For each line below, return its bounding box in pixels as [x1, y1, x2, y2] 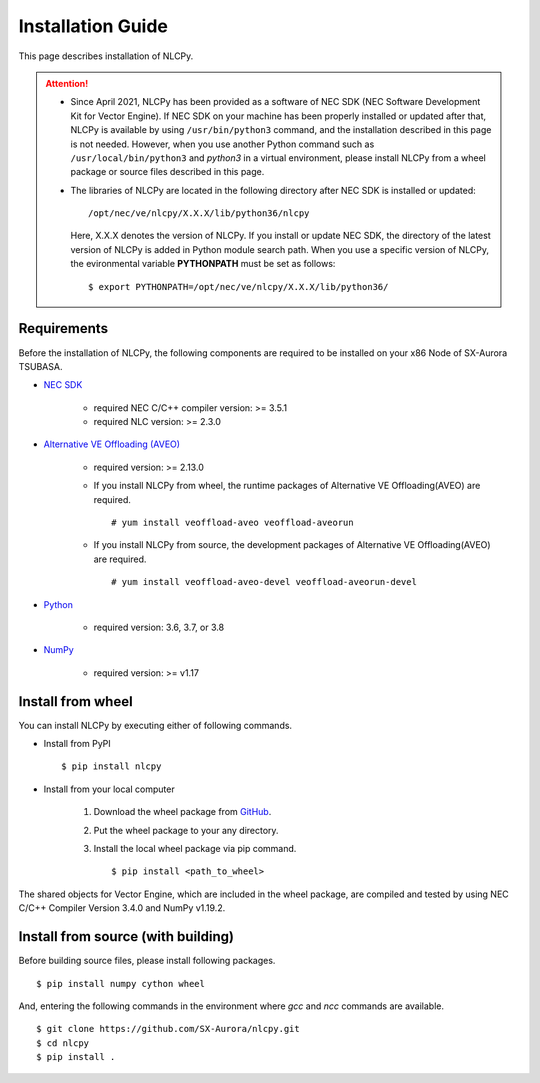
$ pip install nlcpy [61, 761, 162, 772]
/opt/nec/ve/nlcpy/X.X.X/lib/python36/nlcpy [88, 208, 310, 219]
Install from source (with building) [18, 928, 235, 945]
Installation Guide [18, 15, 169, 37]
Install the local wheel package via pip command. [93, 843, 297, 855]
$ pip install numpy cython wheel [36, 978, 205, 989]
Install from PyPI [43, 738, 112, 750]
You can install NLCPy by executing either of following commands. [18, 719, 293, 731]
